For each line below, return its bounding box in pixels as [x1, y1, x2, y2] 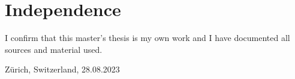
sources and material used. [5, 43, 103, 55]
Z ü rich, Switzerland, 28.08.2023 [5, 63, 120, 75]
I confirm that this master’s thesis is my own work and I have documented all [5, 31, 290, 44]
